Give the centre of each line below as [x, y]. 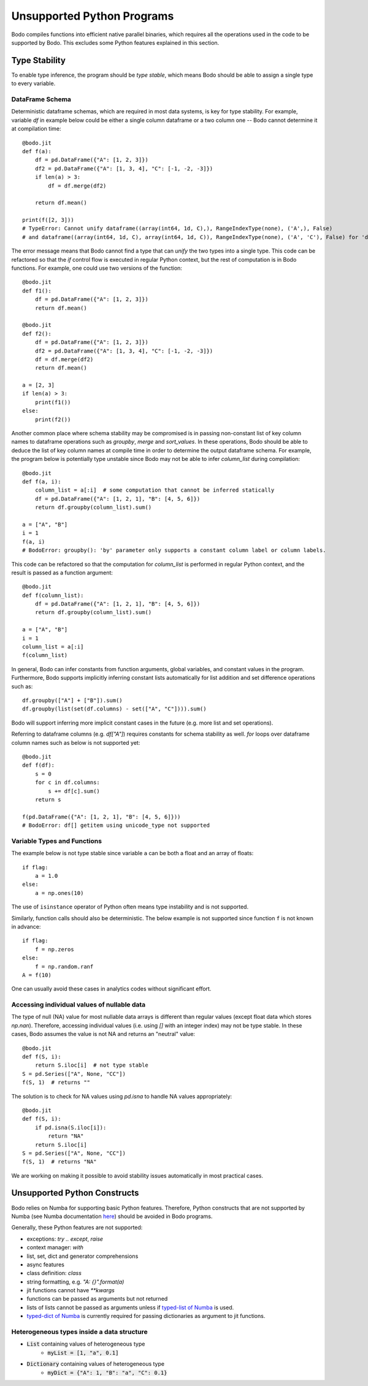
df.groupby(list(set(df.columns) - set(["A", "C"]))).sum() [114, 709]
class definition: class [54, 1273]
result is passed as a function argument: [62, 573]
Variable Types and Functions [57, 841]
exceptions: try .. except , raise [65, 1239]
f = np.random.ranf [64, 966]
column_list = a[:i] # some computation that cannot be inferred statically [155, 490]
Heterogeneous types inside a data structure [79, 1332]
